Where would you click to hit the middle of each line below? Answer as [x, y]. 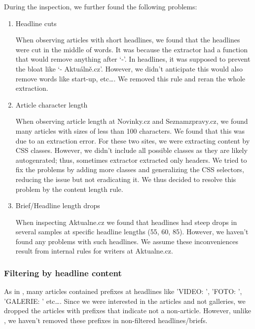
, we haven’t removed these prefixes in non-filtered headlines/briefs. [106, 320]
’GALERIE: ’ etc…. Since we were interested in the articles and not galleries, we [125, 301]
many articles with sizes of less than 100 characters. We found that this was [130, 130]
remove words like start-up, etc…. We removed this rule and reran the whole [130, 78]
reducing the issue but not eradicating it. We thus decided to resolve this [126, 179]
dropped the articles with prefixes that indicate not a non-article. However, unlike [127, 311]
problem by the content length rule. [69, 189]
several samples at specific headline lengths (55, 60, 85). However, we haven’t [132, 232]
